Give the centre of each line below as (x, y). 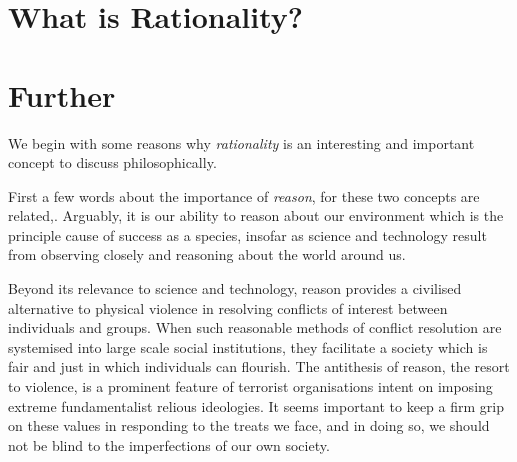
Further (62, 94)
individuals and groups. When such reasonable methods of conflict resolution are (255, 327)
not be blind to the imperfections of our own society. (169, 444)
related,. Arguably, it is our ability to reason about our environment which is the (256, 215)
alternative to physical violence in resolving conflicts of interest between (228, 307)
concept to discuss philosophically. (112, 162)
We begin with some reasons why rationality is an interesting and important (241, 142)
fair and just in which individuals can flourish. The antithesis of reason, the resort (259, 366)
